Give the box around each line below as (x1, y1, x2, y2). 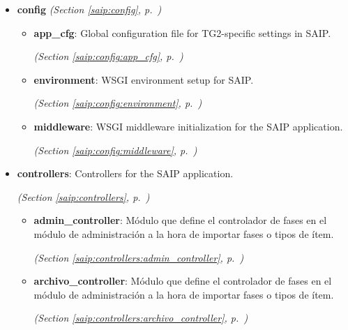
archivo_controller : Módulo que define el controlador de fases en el (33, 273, 332, 288)
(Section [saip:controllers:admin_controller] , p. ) (33, 250, 244, 264)
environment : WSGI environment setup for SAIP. (33, 72, 254, 87)
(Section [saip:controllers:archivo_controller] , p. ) (33, 310, 248, 325)
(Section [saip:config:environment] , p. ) (33, 96, 202, 110)
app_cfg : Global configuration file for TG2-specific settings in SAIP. (33, 25, 331, 40)
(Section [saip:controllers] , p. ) (17, 189, 150, 204)
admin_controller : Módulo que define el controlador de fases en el (33, 213, 327, 227)
